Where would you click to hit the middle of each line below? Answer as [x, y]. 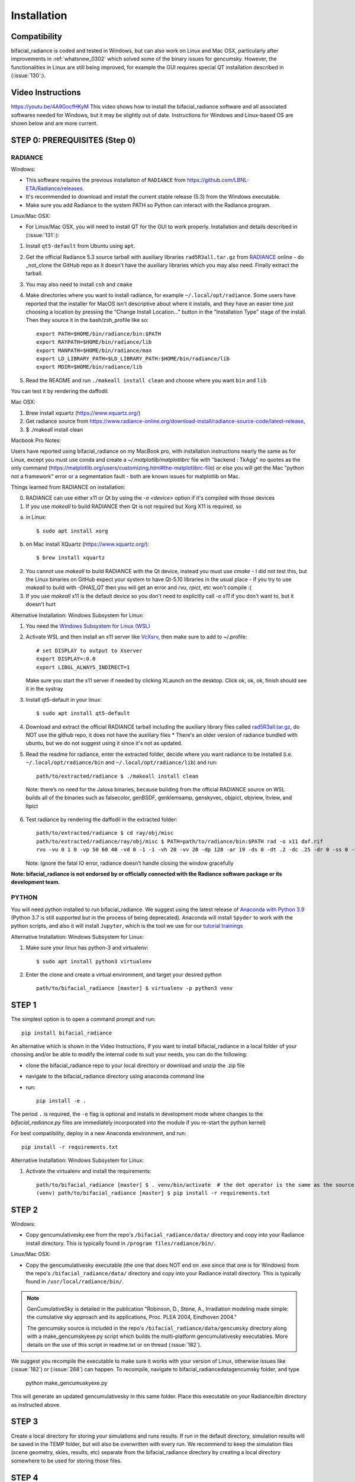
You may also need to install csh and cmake [79, 284]
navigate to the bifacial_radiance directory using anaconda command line [115, 1077]
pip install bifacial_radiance [67, 1033]
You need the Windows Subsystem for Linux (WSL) [88, 626]
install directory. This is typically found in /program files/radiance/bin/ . [121, 1243]
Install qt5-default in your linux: [64, 700]
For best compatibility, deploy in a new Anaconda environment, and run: [99, 1133]
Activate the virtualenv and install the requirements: [88, 1171]
